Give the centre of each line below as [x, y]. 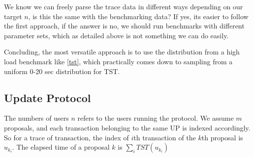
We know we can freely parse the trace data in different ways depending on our [124, 6]
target [13, 16]
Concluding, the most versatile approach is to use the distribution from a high [122, 52]
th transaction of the [165, 137]
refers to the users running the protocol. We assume [156, 118]
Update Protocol [48, 97]
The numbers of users [36, 118]
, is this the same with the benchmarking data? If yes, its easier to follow [138, 16]
